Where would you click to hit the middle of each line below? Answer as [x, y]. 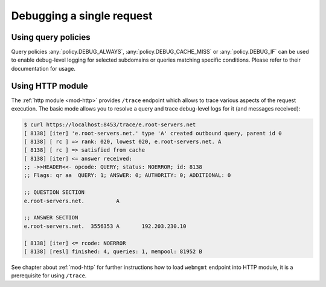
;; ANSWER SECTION [51, 218]
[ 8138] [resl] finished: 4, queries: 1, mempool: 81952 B [113, 251]
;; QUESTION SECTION [54, 192]
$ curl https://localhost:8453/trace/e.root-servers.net [110, 125]
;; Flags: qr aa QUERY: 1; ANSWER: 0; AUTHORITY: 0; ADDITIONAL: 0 [127, 176]
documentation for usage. [43, 68]
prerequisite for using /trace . [49, 276]
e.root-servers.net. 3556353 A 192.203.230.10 [105, 226]
